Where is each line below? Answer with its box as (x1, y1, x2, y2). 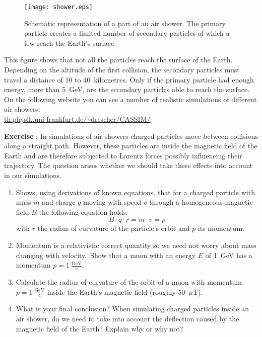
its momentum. (198, 223, 245, 233)
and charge (42, 197, 76, 207)
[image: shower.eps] (24, 4, 93, 11)
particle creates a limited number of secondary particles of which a (24, 28, 230, 38)
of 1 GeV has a (205, 249, 252, 260)
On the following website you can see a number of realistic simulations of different (4, 94, 257, 104)
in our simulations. (4, 170, 62, 180)
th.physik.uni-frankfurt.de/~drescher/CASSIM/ (4, 114, 151, 124)
